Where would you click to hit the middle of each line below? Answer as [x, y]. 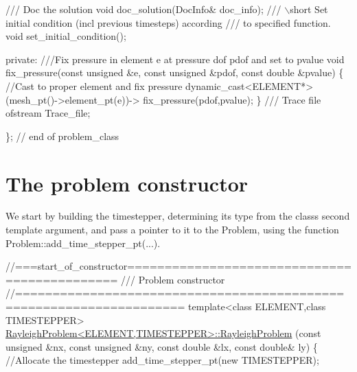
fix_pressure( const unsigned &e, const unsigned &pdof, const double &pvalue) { [175, 72]
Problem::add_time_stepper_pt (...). [83, 243]
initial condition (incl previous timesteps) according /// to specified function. [168, 22]
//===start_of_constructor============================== [178, 266]
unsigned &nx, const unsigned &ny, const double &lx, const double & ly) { [162, 346]
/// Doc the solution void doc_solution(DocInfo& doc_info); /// [143, 9]
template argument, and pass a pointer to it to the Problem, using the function [172, 230]
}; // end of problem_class [62, 136]
